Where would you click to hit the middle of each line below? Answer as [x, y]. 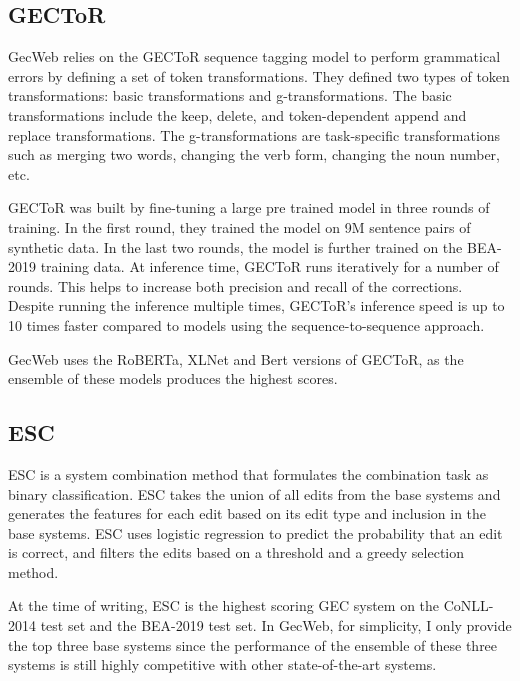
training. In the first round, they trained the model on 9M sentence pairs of [239, 226]
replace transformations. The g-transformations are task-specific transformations [254, 134]
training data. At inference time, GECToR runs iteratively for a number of [269, 266]
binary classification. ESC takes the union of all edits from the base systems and [254, 493]
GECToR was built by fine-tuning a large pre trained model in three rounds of [249, 207]
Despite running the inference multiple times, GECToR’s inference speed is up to [256, 305]
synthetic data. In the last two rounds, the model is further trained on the [235, 246]
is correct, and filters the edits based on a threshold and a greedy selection [236, 552]
